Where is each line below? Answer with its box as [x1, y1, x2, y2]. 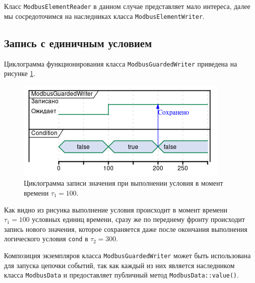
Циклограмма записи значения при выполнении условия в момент [24, 178, 223, 188]
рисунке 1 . [4, 68, 36, 78]
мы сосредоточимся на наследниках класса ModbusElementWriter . [4, 10, 205, 21]
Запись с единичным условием [4, 35, 152, 50]
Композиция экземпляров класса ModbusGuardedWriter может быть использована [4, 250, 251, 260]
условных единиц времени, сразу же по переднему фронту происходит [32, 214, 245, 224]
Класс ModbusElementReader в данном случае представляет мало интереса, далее [4, 1, 251, 11]
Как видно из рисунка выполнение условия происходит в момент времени [4, 204, 228, 214]
